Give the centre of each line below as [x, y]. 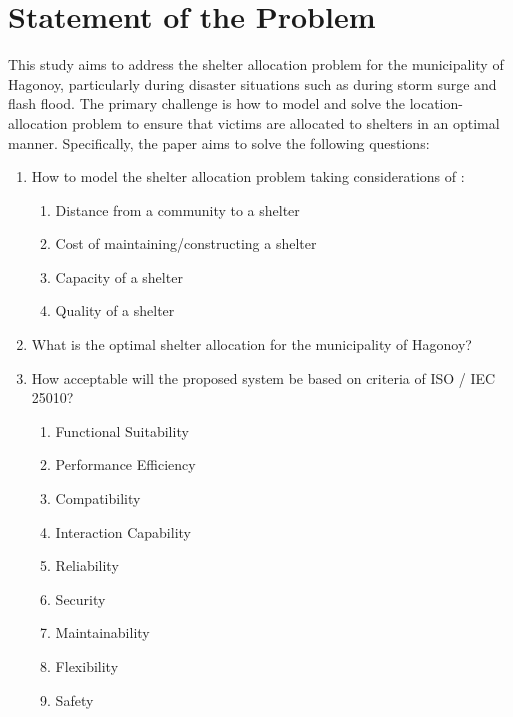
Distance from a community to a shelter [177, 209]
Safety [74, 699]
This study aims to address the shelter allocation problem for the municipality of [256, 64]
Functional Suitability [122, 430]
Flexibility [87, 666]
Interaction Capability [123, 531]
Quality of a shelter [115, 310]
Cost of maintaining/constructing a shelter [186, 243]
